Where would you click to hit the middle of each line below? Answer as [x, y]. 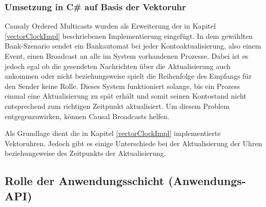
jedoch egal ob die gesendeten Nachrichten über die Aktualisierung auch [118, 66]
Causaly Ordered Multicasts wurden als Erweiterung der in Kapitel [110, 26]
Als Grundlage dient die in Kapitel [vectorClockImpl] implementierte [113, 133]
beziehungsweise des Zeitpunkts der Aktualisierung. [85, 153]
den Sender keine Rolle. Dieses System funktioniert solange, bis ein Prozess [122, 86]
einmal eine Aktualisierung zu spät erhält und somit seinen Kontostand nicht [126, 96]
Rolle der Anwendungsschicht [85, 181]
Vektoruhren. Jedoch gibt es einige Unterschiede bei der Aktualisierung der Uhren [134, 143]
